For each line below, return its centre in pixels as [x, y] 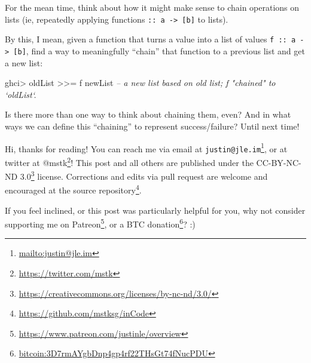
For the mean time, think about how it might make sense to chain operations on [152, 7]
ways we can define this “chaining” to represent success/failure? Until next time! [152, 126]
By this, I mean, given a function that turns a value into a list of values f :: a [150, 39]
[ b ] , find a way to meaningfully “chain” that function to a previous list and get [159, 50]
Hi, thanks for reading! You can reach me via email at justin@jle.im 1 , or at [146, 147]
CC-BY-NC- [279, 162]
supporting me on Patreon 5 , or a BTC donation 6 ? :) [100, 223]
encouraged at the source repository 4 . [73, 189]
